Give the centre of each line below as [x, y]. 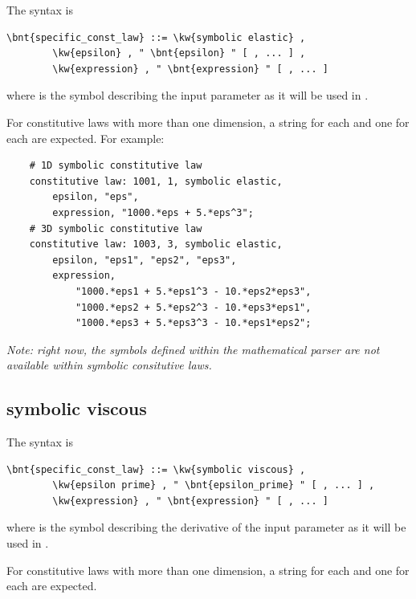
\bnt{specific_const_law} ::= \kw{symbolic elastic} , [156, 37]
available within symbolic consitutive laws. [109, 365]
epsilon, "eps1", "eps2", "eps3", [145, 260]
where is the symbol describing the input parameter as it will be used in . [188, 95]
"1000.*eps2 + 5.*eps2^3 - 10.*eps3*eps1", [193, 307]
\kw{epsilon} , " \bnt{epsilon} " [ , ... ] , [179, 53]
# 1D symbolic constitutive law [116, 166]
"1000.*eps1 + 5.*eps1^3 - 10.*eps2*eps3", [193, 291]
